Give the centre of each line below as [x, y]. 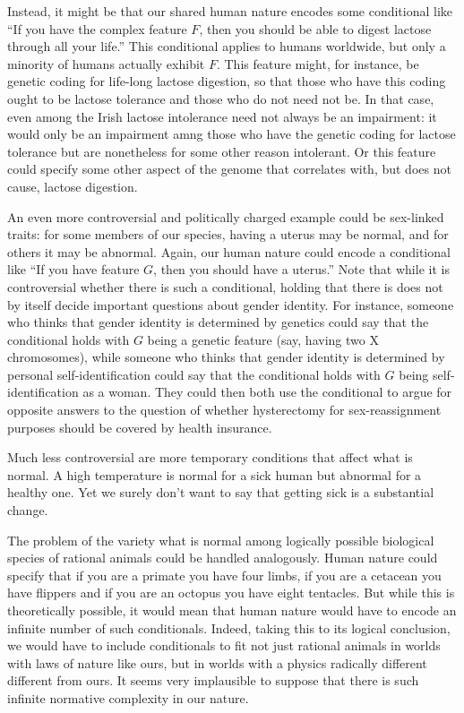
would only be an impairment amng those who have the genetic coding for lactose [232, 134]
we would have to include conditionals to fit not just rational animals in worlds [224, 645]
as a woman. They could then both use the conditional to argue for [267, 392]
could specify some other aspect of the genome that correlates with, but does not [229, 169]
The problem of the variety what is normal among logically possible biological [221, 540]
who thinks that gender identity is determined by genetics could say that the [218, 322]
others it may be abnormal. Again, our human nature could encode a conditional [229, 251]
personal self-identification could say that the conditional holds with [194, 374]
